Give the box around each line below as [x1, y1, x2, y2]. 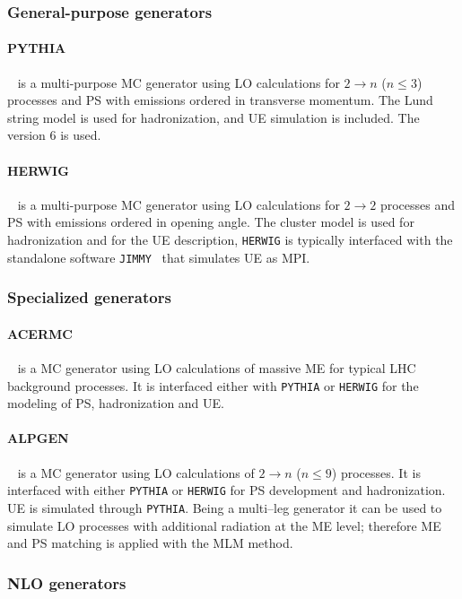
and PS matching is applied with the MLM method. [7, 534, 293, 552]
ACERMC [7, 324, 73, 343]
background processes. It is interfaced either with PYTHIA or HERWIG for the [7, 376, 419, 395]
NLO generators [7, 571, 126, 594]
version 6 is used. [7, 126, 101, 144]
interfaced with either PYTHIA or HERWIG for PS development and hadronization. [7, 481, 446, 499]
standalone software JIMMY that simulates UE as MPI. [7, 247, 310, 266]
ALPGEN [7, 429, 69, 447]
